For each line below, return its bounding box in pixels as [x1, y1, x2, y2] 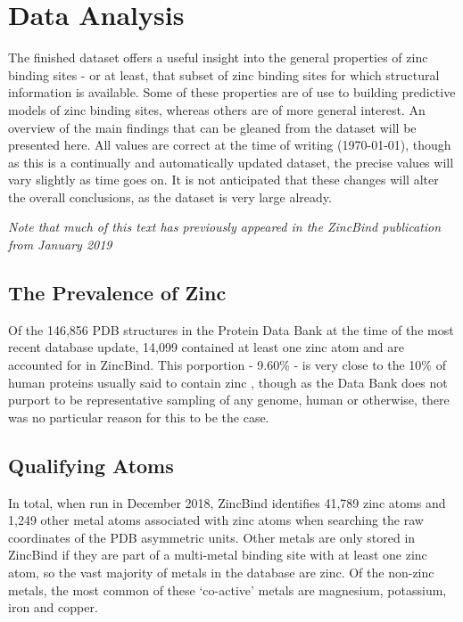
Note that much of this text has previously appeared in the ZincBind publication [8, 217, 442, 236]
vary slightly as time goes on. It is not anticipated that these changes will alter [8, 170, 439, 189]
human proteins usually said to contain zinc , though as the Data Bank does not [8, 372, 448, 391]
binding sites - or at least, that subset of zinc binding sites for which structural [8, 65, 440, 84]
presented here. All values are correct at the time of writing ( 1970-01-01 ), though [8, 135, 451, 154]
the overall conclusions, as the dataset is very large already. [8, 187, 332, 206]
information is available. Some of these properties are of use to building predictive [8, 83, 456, 102]
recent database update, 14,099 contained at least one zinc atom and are [8, 338, 404, 356]
